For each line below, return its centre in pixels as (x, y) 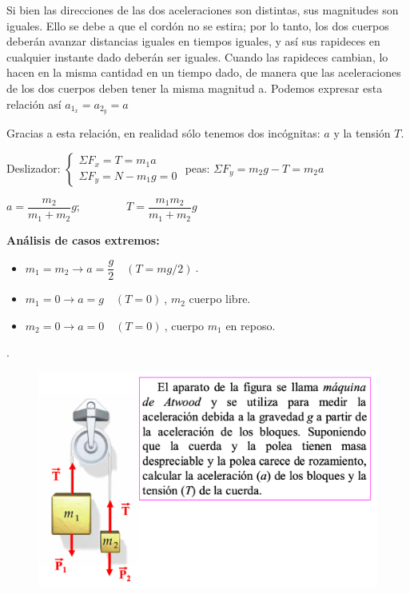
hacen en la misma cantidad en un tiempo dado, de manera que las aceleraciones (204, 72)
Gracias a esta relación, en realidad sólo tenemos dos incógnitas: (163, 133)
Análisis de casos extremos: (83, 239)
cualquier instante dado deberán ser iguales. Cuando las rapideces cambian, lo (197, 56)
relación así (34, 104)
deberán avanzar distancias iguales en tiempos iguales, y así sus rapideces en (193, 41)
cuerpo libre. (220, 299)
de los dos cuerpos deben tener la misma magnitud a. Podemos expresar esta (195, 88)
